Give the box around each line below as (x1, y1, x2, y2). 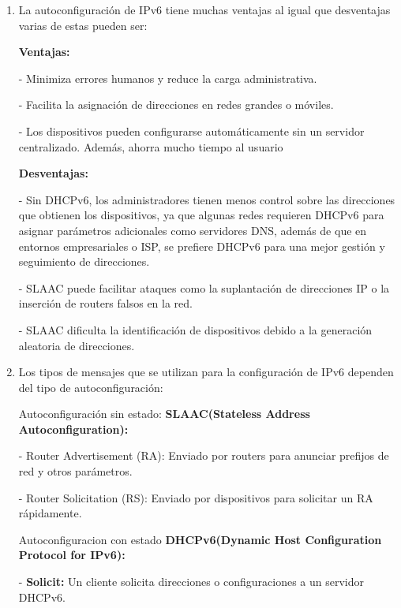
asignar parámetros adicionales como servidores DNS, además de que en (18, 222, 367, 238)
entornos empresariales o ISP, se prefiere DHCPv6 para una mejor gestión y (18, 237, 385, 254)
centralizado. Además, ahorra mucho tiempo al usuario (18, 138, 283, 155)
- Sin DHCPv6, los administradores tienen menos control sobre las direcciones (18, 191, 395, 207)
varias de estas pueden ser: (18, 17, 148, 33)
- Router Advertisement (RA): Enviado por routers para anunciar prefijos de (18, 447, 389, 464)
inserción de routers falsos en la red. (18, 295, 193, 311)
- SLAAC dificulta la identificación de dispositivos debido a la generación (18, 321, 373, 338)
